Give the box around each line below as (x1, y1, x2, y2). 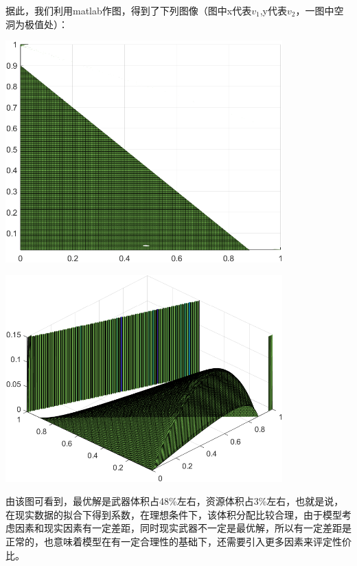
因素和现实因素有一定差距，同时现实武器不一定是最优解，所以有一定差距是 (14, 521, 352, 535)
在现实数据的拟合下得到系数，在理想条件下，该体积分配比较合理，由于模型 (5, 507, 342, 521)
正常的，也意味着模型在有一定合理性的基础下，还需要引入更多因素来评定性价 (5, 534, 352, 548)
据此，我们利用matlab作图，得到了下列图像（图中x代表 (5, 3, 252, 17)
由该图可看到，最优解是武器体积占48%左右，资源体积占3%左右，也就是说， (5, 494, 344, 508)
